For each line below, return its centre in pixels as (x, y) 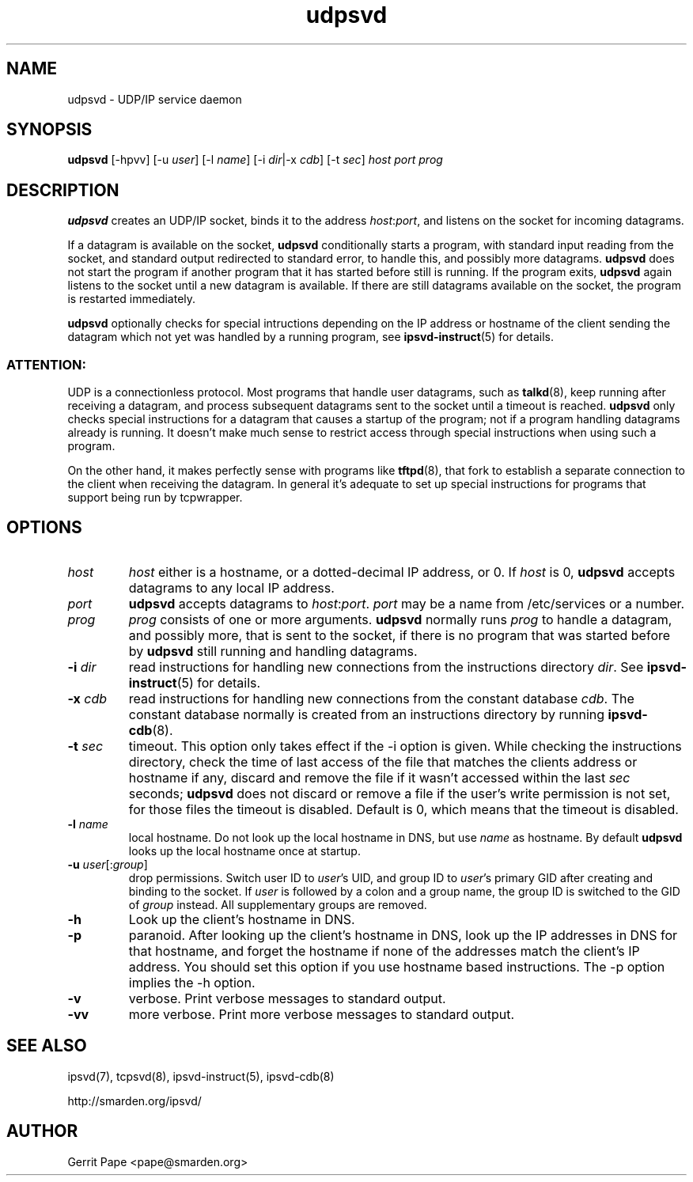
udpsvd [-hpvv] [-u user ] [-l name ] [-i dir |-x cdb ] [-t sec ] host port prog (255, 160)
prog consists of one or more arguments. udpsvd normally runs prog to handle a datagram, (400, 619)
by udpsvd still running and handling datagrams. (273, 651)
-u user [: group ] (108, 864)
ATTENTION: (47, 364)
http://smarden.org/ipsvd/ (134, 1101)
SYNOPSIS (49, 130)
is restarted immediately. (132, 299)
